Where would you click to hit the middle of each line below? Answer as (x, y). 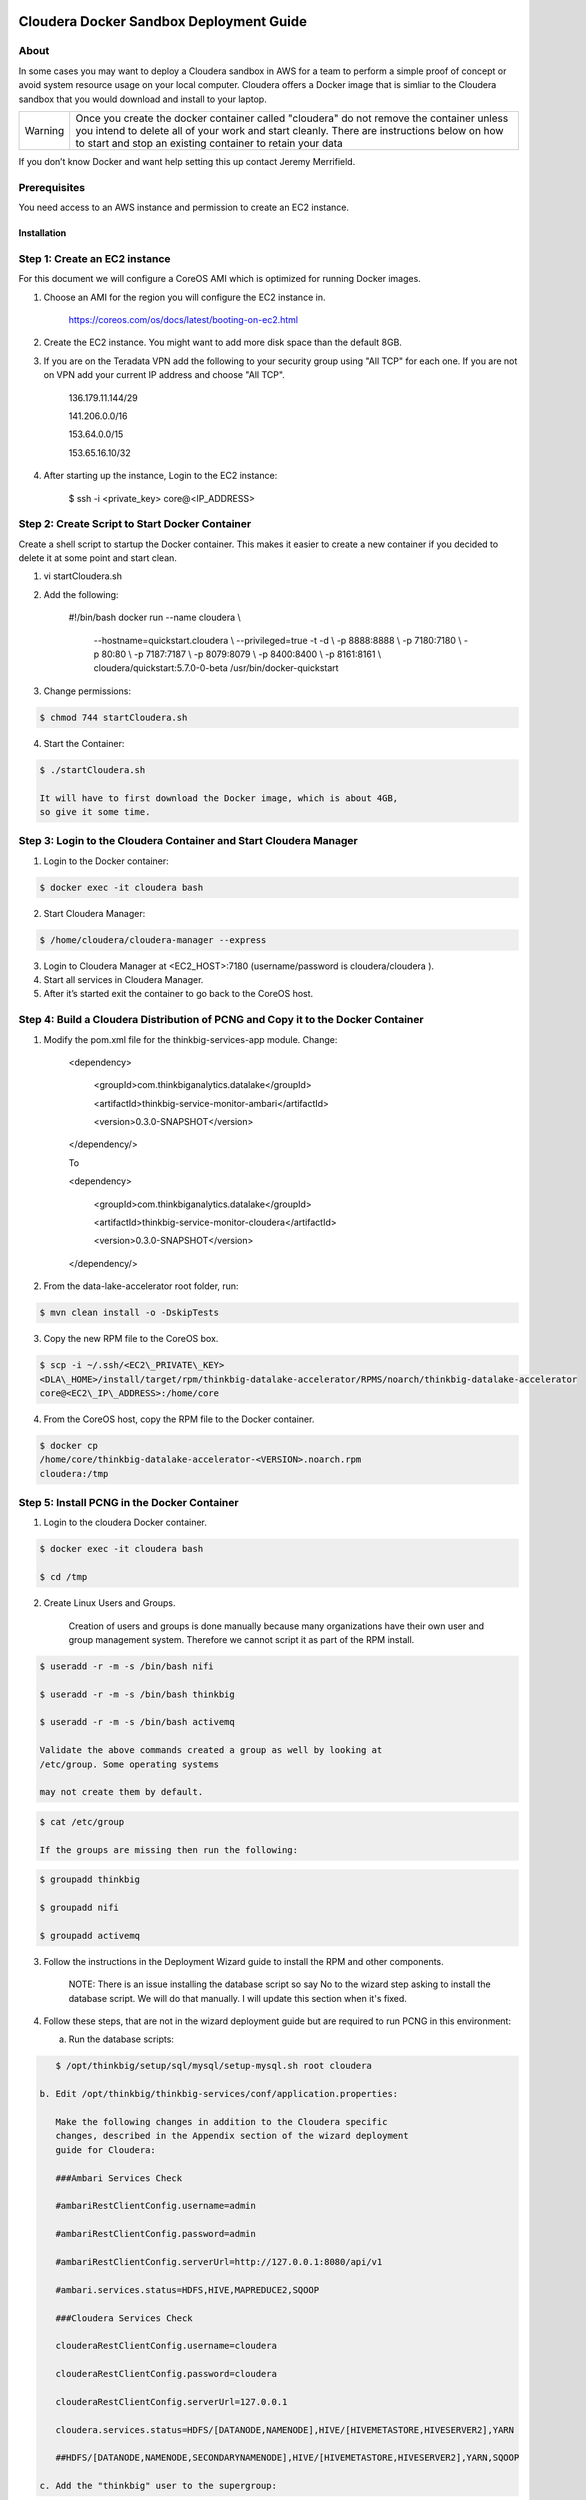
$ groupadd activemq (89, 1935)
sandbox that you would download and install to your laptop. (142, 99)
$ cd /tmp (63, 1577)
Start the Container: (84, 743)
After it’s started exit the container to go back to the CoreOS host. (178, 994)
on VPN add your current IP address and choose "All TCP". (164, 375)
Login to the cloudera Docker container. (125, 1522)
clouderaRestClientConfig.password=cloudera (166, 2374)
